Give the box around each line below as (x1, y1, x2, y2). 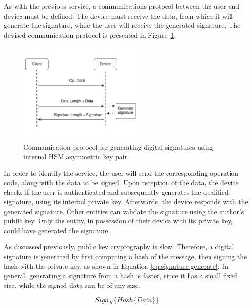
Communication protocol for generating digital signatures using (23, 142, 213, 152)
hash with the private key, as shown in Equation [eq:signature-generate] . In (4, 261, 229, 271)
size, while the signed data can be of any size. (4, 280, 140, 290)
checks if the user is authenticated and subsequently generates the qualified (4, 187, 229, 197)
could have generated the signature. (4, 225, 110, 235)
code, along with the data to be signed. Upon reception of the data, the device (4, 177, 239, 187)
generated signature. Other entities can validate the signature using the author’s (4, 206, 244, 216)
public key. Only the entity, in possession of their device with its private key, (4, 216, 233, 226)
